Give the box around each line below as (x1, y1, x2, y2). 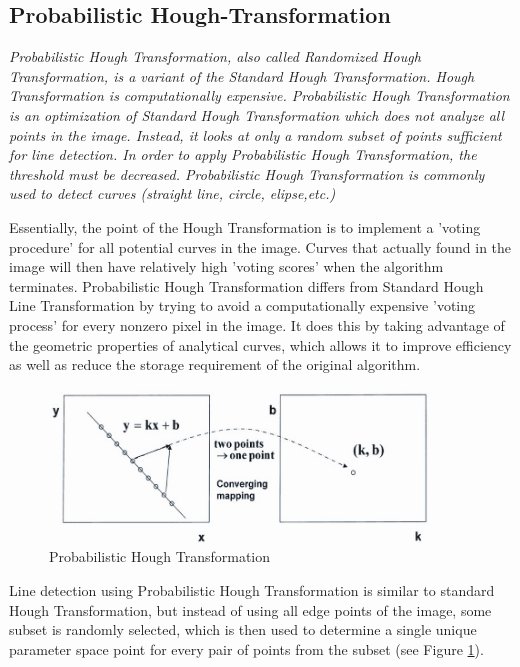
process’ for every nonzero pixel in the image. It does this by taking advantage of (9, 314, 505, 335)
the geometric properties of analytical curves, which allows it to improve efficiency (9, 334, 512, 355)
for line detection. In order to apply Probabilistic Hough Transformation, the (9, 144, 477, 165)
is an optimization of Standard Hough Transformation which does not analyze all (9, 104, 505, 125)
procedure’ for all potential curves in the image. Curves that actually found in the (9, 236, 512, 257)
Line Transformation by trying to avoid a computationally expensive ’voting (9, 295, 476, 316)
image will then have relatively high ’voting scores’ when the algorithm (9, 256, 444, 277)
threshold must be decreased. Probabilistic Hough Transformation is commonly (9, 163, 485, 184)
